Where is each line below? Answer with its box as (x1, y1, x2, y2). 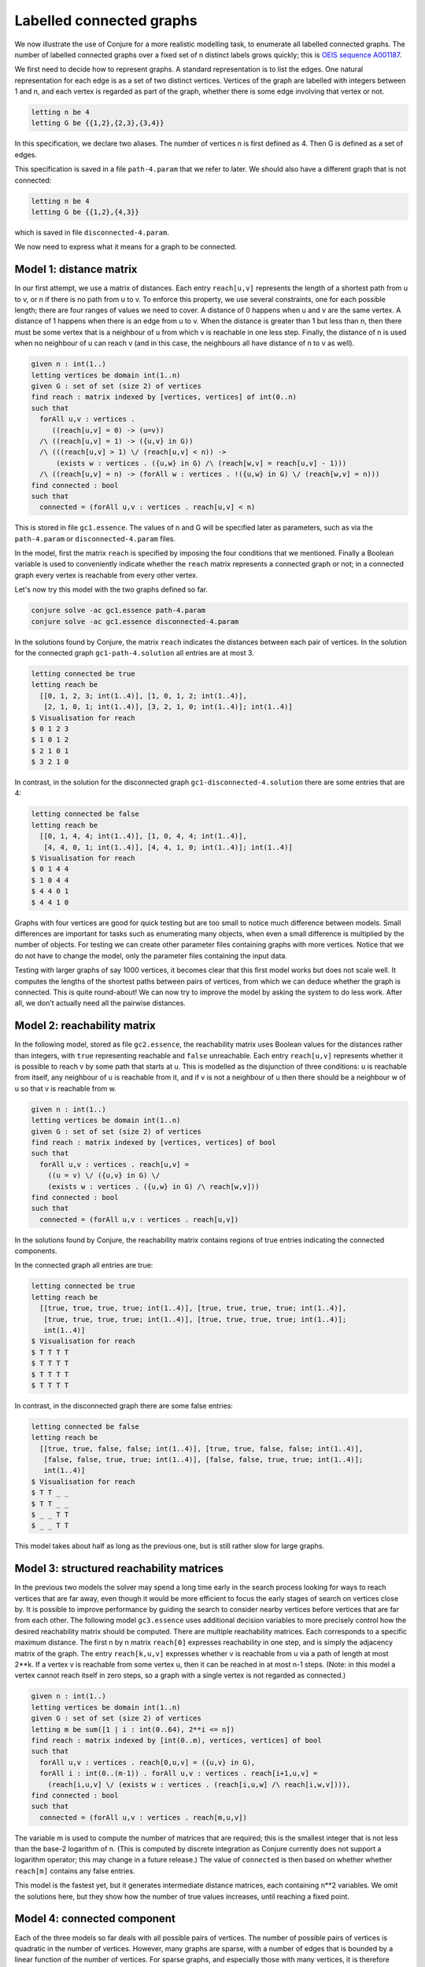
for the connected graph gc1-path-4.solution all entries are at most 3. (14, 648, 255, 657)
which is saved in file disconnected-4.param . (14, 228, 169, 237)
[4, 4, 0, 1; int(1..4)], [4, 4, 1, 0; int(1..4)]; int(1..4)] (43, 843, 293, 851)
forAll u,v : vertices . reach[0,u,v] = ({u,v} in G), (39, 1758, 256, 1766)
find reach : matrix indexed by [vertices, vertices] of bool (31, 1138, 276, 1146)
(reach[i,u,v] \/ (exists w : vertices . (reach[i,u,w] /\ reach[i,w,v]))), (47, 1780, 351, 1789)
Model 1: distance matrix (14, 263, 138, 276)
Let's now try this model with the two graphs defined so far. (14, 585, 209, 594)
